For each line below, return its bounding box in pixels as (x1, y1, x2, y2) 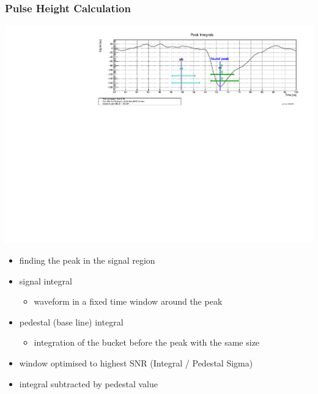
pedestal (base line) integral (19, 315, 124, 328)
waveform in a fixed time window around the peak (34, 295, 223, 308)
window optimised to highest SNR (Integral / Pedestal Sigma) (19, 356, 253, 369)
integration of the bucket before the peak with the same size (34, 336, 260, 349)
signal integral (19, 274, 72, 287)
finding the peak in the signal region (19, 254, 155, 266)
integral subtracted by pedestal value (19, 377, 158, 390)
